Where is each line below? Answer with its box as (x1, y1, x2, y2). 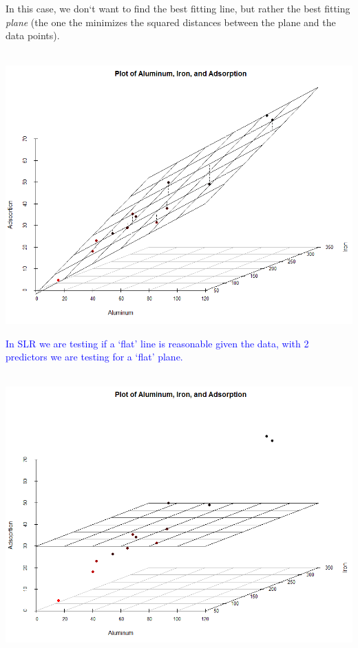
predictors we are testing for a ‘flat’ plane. (6, 349, 183, 364)
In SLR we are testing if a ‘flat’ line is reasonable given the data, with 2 (6, 336, 309, 350)
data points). (6, 28, 60, 43)
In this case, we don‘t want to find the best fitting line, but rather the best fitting (6, 1, 350, 15)
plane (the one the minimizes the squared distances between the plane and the (6, 14, 336, 29)
